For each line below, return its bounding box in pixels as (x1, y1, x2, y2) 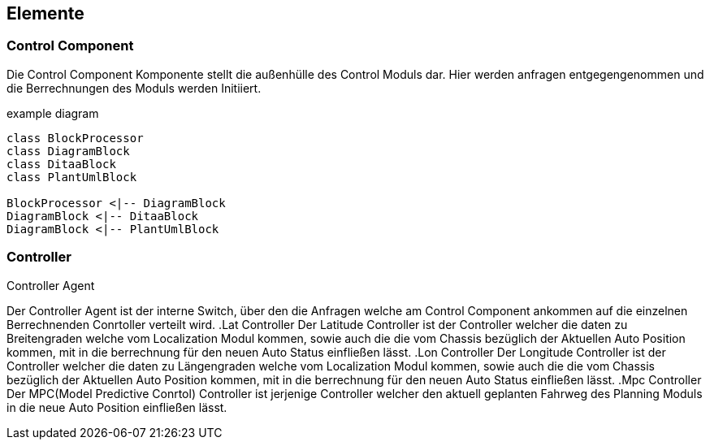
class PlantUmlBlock (6, 170, 137, 184)
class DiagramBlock (6, 144, 130, 158)
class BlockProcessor (6, 131, 144, 145)
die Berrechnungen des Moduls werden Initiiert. (6, 80, 262, 95)
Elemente (6, 3, 84, 24)
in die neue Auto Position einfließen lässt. (6, 400, 227, 414)
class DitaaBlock (6, 157, 116, 171)
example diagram (6, 106, 99, 120)
